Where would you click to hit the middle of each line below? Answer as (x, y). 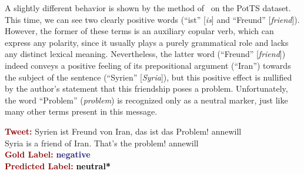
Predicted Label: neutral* (58, 165)
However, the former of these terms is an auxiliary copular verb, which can (139, 31)
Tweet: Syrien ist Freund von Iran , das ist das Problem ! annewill (123, 131)
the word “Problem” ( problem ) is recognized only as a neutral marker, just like (146, 100)
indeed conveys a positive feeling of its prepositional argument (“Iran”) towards (148, 65)
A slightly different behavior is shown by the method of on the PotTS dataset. (148, 8)
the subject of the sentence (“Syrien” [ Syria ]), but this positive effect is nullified (148, 77)
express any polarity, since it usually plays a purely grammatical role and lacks (147, 42)
